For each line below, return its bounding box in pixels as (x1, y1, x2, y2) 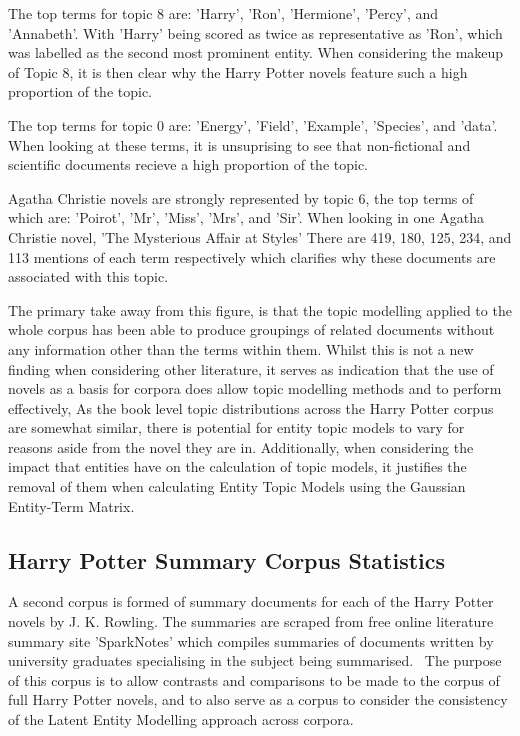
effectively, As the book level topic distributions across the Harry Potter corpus (8, 397, 494, 418)
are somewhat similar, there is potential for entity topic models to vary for (8, 417, 465, 438)
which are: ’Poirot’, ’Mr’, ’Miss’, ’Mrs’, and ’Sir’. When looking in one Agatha (8, 207, 484, 228)
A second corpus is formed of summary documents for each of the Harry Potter (8, 591, 494, 612)
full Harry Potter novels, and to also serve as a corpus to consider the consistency (8, 689, 508, 710)
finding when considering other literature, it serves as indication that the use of (8, 358, 494, 379)
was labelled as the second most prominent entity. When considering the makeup (8, 42, 504, 63)
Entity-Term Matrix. (8, 495, 135, 516)
